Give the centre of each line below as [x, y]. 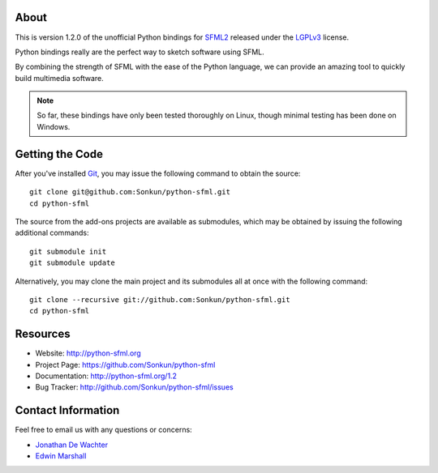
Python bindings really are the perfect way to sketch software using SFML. [140, 52]
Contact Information [67, 410]
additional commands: [52, 233]
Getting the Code [59, 154]
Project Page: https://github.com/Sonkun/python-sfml [125, 364]
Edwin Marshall [61, 456]
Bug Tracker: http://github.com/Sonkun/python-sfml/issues [135, 387]
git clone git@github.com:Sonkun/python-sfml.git [130, 192]
